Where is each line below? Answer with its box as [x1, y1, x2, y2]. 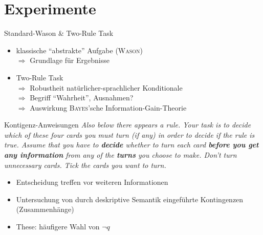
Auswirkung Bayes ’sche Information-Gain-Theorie [30, 102, 187, 113]
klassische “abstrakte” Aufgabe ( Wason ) [16, 45, 143, 55]
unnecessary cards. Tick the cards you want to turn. [4, 159, 166, 170]
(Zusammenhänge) [16, 204, 74, 215]
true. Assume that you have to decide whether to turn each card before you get [4, 139, 259, 150]
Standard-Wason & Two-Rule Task [4, 28, 114, 38]
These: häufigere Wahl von [16, 221, 100, 232]
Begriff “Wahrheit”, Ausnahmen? [30, 92, 134, 103]
